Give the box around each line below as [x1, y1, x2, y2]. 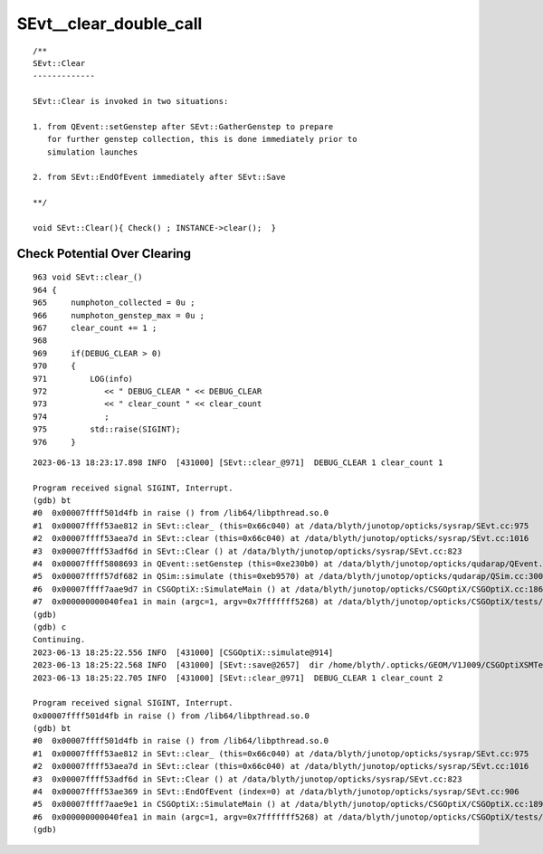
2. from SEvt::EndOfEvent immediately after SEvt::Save [33, 172, 286, 183]
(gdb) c [33, 622, 67, 632]
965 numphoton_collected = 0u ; [33, 298, 195, 308]
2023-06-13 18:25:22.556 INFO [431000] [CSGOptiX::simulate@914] [33, 647, 334, 658]
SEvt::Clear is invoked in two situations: [33, 96, 229, 107]
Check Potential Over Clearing [16, 245, 192, 261]
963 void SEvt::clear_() [33, 272, 143, 282]
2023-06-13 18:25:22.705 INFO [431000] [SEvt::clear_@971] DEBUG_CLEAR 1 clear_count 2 [33, 672, 443, 683]
